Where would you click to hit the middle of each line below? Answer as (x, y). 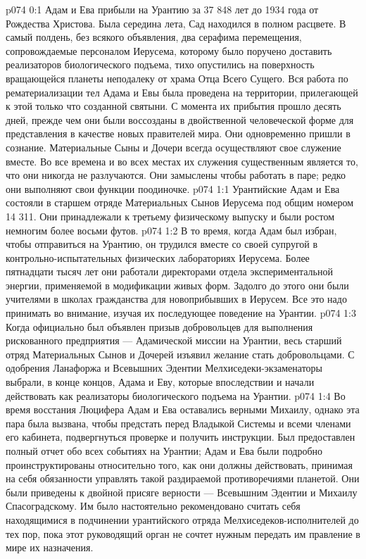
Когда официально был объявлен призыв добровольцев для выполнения (159, 326)
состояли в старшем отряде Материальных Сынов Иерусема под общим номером (180, 202)
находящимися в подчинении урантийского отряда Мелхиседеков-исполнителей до (182, 519)
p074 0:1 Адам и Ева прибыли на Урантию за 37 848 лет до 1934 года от (162, 9)
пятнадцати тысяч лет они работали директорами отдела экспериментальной (169, 271)
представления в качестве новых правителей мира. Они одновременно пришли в (178, 133)
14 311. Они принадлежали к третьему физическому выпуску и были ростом (170, 216)
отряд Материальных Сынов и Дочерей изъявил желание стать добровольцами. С (180, 354)
